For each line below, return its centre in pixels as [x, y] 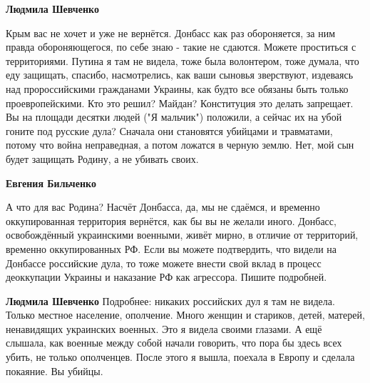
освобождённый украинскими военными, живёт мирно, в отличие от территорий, [182, 235]
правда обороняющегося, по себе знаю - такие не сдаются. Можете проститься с [181, 47]
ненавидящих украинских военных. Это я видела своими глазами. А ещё [164, 328]
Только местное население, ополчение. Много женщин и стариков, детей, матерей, [185, 315]
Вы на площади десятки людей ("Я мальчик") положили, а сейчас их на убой [174, 117]
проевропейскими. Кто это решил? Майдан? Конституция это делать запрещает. [180, 103]
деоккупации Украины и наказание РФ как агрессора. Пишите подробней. [166, 277]
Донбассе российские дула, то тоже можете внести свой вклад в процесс [164, 263]
